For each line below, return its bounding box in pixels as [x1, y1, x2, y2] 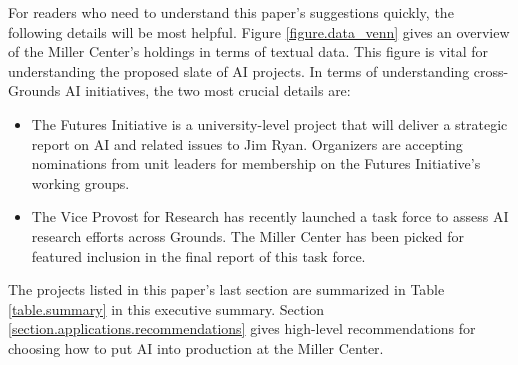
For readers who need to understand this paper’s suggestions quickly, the [8, 2, 454, 22]
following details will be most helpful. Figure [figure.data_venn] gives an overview [8, 21, 510, 42]
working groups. [31, 172, 130, 193]
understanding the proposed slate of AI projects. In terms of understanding [8, 60, 470, 81]
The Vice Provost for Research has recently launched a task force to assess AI [31, 206, 509, 227]
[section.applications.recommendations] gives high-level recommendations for [8, 318, 476, 339]
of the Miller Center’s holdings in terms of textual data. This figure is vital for [8, 41, 489, 62]
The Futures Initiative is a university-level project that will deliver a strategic [31, 113, 508, 134]
